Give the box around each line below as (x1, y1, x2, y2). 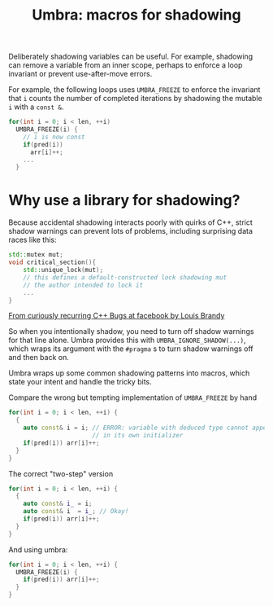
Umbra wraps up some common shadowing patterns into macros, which (8, 368, 250, 378)
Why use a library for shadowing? (8, 191, 240, 209)
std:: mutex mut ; (8, 251, 63, 259)
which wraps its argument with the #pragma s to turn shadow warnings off (8, 344, 253, 353)
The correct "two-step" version (8, 468, 114, 478)
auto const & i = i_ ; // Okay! (23, 507, 129, 516)
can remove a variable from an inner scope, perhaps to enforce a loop (8, 60, 243, 70)
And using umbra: (8, 544, 68, 555)
